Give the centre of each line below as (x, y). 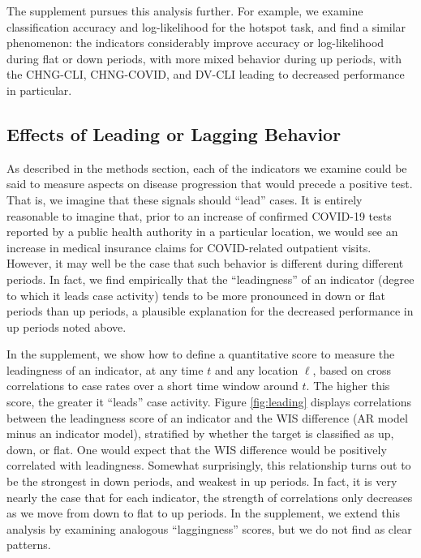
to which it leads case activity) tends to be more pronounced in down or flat (196, 295)
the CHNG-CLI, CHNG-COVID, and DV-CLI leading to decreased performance (206, 74)
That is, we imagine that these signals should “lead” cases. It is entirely (185, 199)
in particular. (39, 90)
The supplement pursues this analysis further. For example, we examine (185, 11)
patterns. (29, 545)
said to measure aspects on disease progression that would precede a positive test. (210, 184)
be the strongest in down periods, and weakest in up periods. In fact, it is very (202, 481)
